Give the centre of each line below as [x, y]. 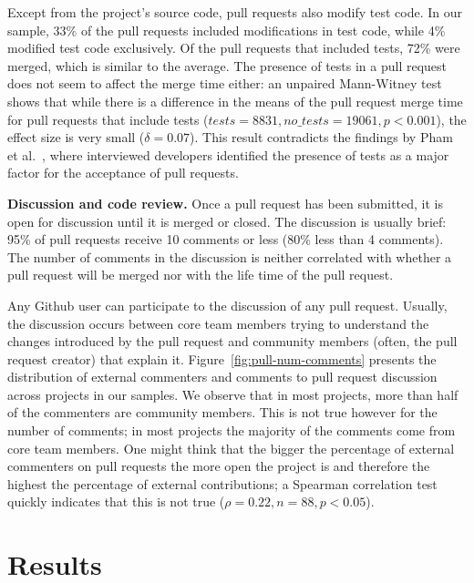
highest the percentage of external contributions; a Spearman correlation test [222, 483]
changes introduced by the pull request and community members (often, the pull [232, 341]
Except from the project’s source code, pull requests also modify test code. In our [235, 12]
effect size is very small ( [76, 137]
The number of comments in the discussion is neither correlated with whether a [230, 256]
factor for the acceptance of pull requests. [123, 173]
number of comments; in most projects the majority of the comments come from [232, 430]
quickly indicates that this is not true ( [116, 501]
